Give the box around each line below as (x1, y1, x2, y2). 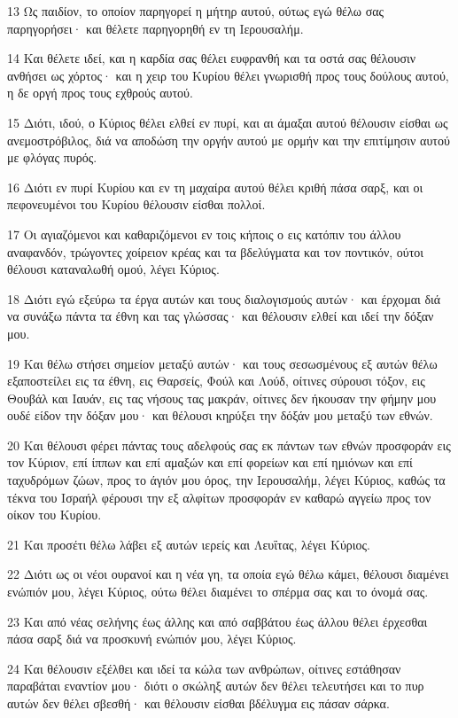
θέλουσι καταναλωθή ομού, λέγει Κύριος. (7, 260, 220, 278)
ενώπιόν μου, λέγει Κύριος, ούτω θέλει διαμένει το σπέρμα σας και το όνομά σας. (7, 582, 429, 601)
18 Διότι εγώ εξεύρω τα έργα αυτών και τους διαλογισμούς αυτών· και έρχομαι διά (7, 289, 441, 308)
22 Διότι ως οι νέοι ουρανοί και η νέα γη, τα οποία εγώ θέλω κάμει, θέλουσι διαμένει (7, 565, 449, 583)
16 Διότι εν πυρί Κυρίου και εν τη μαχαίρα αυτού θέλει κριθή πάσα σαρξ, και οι (7, 177, 423, 196)
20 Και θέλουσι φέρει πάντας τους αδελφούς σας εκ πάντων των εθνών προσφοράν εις (7, 435, 451, 454)
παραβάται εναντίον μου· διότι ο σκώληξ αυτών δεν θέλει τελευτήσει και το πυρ (7, 676, 424, 695)
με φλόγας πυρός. (7, 148, 97, 167)
